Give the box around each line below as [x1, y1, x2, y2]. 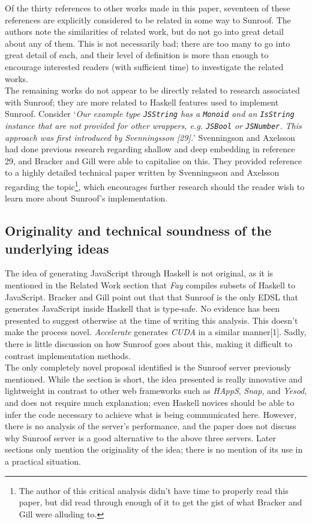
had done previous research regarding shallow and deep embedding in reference [5, 143, 295, 155]
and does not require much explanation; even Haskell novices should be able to [5, 396, 295, 408]
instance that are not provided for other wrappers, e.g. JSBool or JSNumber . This [5, 119, 302, 131]
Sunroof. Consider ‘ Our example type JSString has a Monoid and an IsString [5, 107, 295, 120]
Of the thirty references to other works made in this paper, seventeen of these [5, 2, 290, 14]
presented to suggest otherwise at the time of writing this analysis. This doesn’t [5, 314, 298, 326]
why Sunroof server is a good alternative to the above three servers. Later [5, 431, 276, 444]
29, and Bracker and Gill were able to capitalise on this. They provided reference [5, 154, 302, 167]
